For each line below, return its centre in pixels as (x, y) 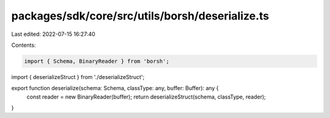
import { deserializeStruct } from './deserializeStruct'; (78, 77)
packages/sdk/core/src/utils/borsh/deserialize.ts (140, 16)
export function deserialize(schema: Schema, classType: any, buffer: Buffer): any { (115, 88)
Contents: (24, 45)
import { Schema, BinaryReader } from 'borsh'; (97, 61)
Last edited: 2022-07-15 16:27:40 (53, 34)
